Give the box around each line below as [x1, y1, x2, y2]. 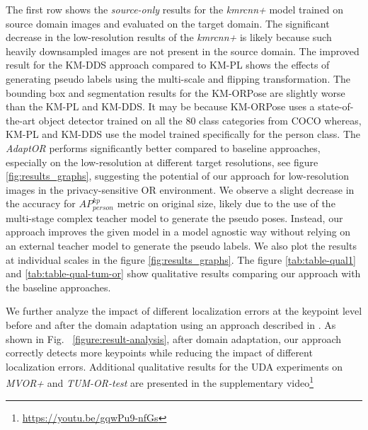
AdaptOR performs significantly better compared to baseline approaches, [6, 140, 321, 155]
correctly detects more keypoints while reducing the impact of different [6, 345, 313, 360]
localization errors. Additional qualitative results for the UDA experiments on [6, 359, 343, 373]
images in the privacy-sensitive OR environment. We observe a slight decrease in [6, 182, 355, 197]
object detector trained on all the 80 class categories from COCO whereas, [38, 112, 362, 127]
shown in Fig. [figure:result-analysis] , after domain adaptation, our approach [6, 331, 342, 346]
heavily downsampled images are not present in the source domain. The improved [6, 43, 360, 58]
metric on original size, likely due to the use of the [117, 196, 335, 211]
